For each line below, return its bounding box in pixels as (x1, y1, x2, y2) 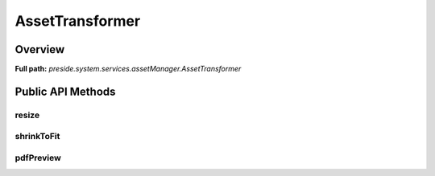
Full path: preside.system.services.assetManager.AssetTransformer (14, 64, 242, 74)
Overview (14, 43, 65, 56)
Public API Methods (14, 84, 116, 98)
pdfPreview (14, 152, 62, 163)
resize (14, 109, 40, 121)
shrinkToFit (14, 131, 60, 142)
